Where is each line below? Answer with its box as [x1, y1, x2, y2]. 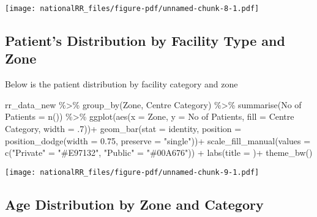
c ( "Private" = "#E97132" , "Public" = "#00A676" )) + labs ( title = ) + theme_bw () [5, 146, 313, 159]
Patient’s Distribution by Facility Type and [5, 31, 285, 50]
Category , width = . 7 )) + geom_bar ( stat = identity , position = [5, 122, 242, 135]
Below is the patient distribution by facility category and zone [5, 78, 238, 90]
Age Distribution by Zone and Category [5, 194, 264, 213]
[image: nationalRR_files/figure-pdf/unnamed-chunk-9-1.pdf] [5, 167, 259, 177]
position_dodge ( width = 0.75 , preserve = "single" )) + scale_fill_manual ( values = [5, 134, 311, 147]
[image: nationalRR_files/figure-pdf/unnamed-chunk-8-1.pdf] [5, 4, 259, 13]
